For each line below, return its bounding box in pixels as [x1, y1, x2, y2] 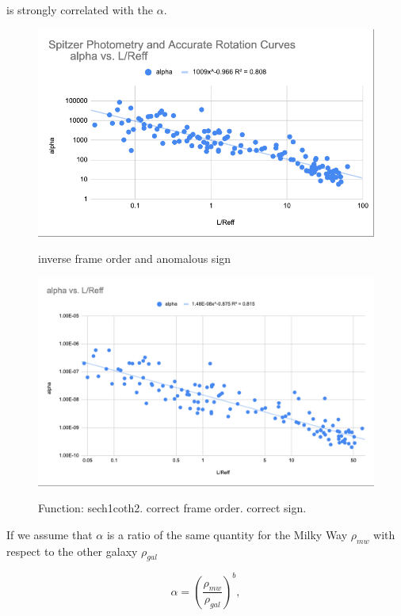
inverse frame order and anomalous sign [38, 250, 231, 267]
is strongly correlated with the [6, 2, 153, 17]
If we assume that [6, 526, 93, 542]
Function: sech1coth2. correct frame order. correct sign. [38, 500, 307, 516]
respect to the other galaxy [6, 542, 138, 559]
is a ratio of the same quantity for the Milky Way [106, 526, 348, 542]
